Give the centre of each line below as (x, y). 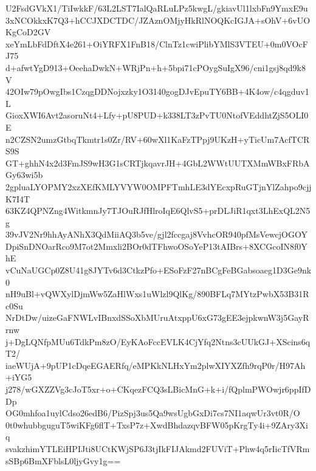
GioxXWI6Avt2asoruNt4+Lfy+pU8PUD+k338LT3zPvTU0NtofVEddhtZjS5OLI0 (157, 115)
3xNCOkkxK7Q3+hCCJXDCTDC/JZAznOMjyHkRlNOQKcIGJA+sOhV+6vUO (158, 20)
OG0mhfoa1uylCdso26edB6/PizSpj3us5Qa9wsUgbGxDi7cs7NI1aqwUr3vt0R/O (153, 413)
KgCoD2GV (28, 32)
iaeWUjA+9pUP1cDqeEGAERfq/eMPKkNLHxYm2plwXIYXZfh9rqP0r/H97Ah (156, 365)
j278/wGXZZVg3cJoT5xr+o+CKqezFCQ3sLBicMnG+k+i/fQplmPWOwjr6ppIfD (158, 389)
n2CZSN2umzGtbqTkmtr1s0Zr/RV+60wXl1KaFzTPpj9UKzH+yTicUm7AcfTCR (158, 139)
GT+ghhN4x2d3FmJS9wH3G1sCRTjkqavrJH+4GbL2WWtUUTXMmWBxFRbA (158, 163)
